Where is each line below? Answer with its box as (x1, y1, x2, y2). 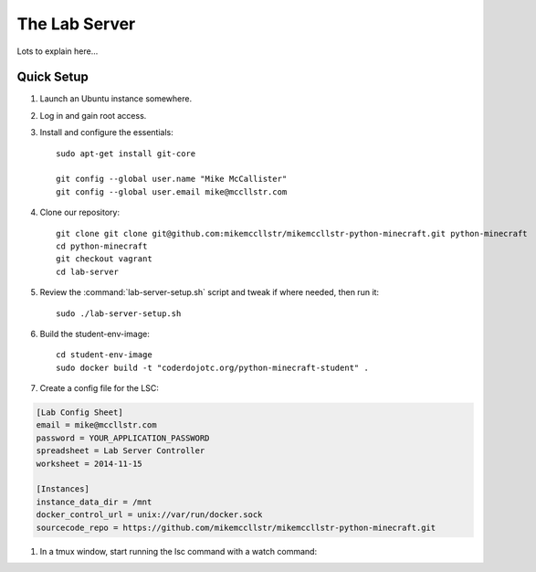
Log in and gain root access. (39, 110, 147, 121)
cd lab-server (56, 266, 119, 277)
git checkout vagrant (56, 254, 152, 264)
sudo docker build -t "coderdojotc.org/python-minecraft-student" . (56, 362, 369, 373)
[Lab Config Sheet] (36, 408, 123, 418)
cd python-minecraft (56, 240, 148, 251)
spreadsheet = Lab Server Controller (36, 446, 205, 456)
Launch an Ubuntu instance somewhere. (39, 93, 192, 104)
